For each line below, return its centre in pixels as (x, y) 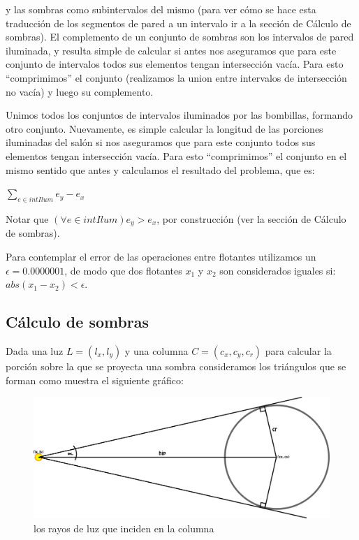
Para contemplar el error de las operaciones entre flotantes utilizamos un (161, 256)
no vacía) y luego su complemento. (80, 91)
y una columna (156, 350)
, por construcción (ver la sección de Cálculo (251, 218)
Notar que (27, 218)
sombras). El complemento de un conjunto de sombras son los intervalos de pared (180, 37)
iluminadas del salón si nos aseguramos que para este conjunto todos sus (161, 142)
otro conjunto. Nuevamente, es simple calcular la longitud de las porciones (164, 128)
